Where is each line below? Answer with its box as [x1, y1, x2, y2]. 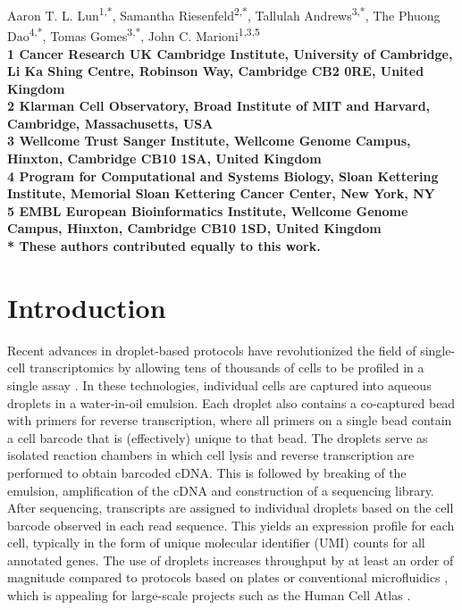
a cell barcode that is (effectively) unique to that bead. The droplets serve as [7, 428, 428, 447]
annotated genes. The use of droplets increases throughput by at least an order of [7, 550, 454, 569]
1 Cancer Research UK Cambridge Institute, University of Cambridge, [7, 44, 453, 63]
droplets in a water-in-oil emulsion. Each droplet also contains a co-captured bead [7, 393, 456, 412]
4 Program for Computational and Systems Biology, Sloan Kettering [7, 166, 439, 185]
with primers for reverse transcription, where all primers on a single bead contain [7, 411, 452, 430]
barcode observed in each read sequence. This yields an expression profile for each [7, 515, 455, 534]
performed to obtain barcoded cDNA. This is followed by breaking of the [7, 463, 407, 481]
